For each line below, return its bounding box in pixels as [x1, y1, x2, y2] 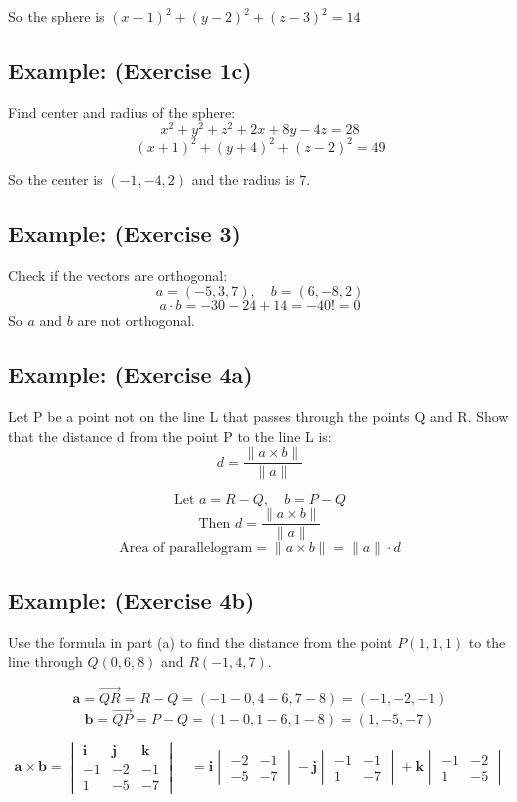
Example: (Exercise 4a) [8, 359, 253, 390]
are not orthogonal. [77, 310, 195, 331]
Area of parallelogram [119, 541, 253, 556]
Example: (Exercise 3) [8, 217, 241, 248]
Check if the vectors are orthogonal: [8, 264, 228, 285]
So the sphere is [8, 6, 105, 26]
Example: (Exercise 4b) [8, 584, 255, 615]
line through [8, 651, 83, 672]
